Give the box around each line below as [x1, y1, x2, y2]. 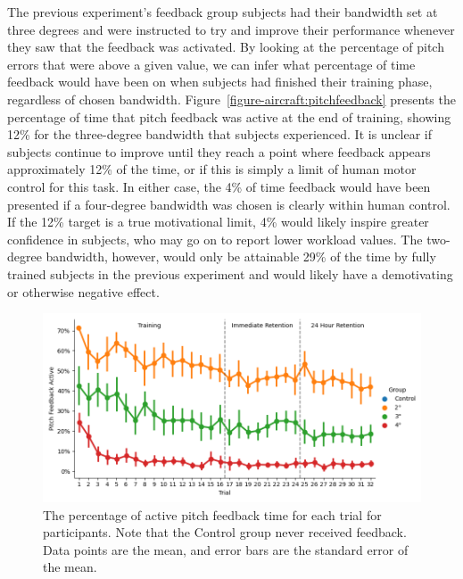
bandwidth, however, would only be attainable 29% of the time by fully [45, 247, 436, 266]
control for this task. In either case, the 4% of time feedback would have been [7, 177, 431, 195]
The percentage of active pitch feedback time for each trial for [43, 505, 382, 524]
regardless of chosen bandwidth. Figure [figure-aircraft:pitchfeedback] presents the [7, 89, 456, 108]
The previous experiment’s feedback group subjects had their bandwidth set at [7, 3, 438, 21]
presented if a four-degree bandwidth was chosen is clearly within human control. [7, 194, 451, 213]
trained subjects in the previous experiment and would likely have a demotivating [7, 264, 453, 283]
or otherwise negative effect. [7, 282, 160, 301]
